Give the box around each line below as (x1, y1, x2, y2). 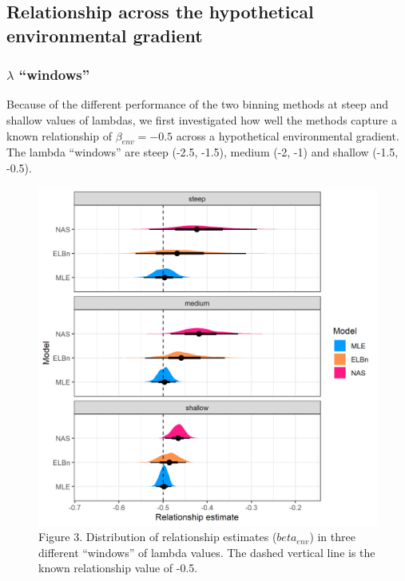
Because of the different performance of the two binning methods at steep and (6, 96, 389, 113)
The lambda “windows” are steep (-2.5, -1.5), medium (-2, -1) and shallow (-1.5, (6, 144, 399, 160)
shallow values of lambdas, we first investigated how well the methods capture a (6, 111, 397, 128)
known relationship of (6, 127, 112, 144)
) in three (309, 528, 355, 545)
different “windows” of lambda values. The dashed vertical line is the (38, 543, 375, 560)
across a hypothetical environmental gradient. (176, 127, 399, 144)
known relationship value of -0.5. (38, 559, 198, 576)
